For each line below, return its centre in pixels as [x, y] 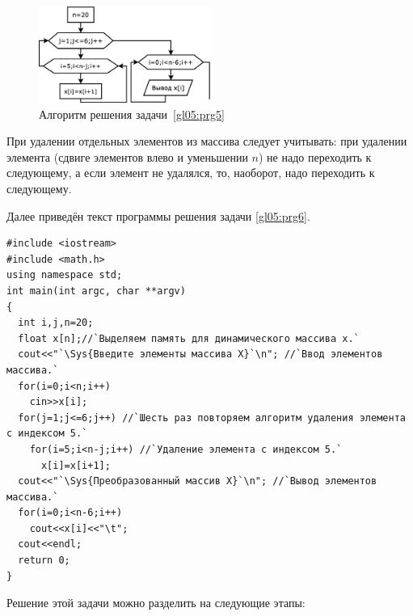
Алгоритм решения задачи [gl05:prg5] [132, 114]
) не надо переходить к [315, 156]
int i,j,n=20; [56, 323]
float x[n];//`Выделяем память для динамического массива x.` [189, 338]
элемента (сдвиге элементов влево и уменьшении [127, 156]
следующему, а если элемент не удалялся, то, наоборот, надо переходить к [191, 173]
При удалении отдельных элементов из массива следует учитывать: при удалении [207, 141]
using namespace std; [65, 275]
